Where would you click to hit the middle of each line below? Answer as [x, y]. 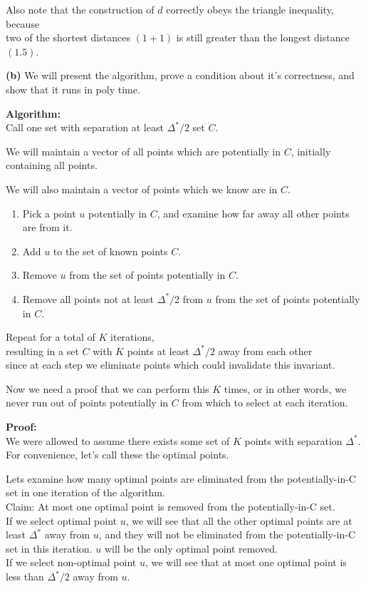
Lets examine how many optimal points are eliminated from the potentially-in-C [181, 478]
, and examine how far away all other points [253, 213]
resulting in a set [42, 350]
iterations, [132, 337]
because [23, 23]
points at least [158, 350]
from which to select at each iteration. [265, 403]
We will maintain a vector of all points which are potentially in [143, 151]
